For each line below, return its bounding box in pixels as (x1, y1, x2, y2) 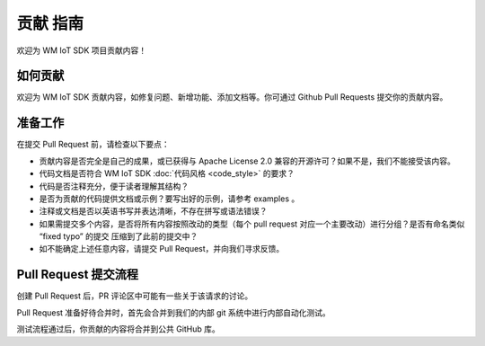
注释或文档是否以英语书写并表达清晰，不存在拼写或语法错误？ (39, 206, 268, 217)
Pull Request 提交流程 (16, 267, 139, 282)
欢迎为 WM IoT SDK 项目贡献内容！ (16, 45, 147, 56)
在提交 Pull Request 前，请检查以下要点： (16, 139, 170, 150)
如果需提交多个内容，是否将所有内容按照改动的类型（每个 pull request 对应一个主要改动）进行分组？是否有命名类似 (39, 218, 465, 229)
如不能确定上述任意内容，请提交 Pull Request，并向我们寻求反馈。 (39, 244, 285, 254)
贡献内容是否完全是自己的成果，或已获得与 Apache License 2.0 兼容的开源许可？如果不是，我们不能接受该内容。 (39, 155, 455, 166)
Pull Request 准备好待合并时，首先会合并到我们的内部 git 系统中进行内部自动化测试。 (16, 306, 331, 318)
